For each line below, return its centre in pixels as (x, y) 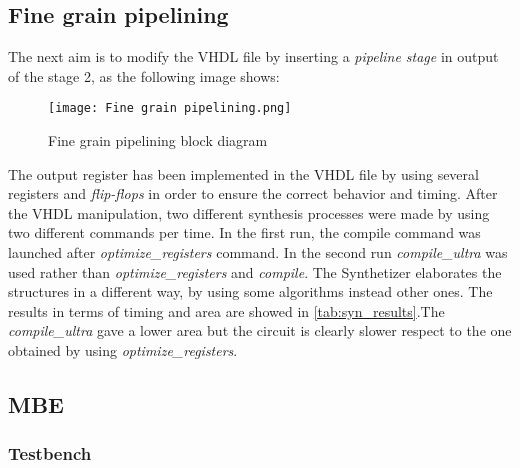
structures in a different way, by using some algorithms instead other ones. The (250, 291)
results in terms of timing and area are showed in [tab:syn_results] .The (226, 310)
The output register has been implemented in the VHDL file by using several (243, 173)
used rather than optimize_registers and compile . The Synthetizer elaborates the (255, 271)
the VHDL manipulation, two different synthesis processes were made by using (249, 212)
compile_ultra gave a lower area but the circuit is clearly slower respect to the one (260, 330)
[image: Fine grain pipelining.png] (170, 108)
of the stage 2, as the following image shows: (144, 75)
